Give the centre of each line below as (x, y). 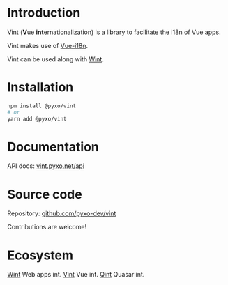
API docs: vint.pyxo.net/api (46, 166)
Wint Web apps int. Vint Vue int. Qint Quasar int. (76, 275)
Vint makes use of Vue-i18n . (48, 45)
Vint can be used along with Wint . (56, 59)
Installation (40, 87)
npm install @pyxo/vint (42, 106)
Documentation (53, 147)
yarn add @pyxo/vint (37, 119)
